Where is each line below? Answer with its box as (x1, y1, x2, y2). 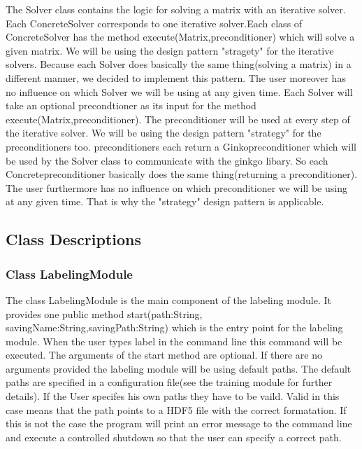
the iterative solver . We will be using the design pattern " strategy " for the (6, 125, 321, 140)
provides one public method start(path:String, (6, 306, 203, 321)
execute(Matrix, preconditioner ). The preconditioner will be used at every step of (6, 111, 350, 126)
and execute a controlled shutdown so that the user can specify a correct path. (6, 429, 342, 444)
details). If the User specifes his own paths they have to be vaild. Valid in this (6, 389, 340, 403)
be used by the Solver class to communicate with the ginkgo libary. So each (6, 153, 328, 167)
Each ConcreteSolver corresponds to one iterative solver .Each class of (6, 15, 303, 30)
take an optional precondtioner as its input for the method (6, 98, 256, 113)
